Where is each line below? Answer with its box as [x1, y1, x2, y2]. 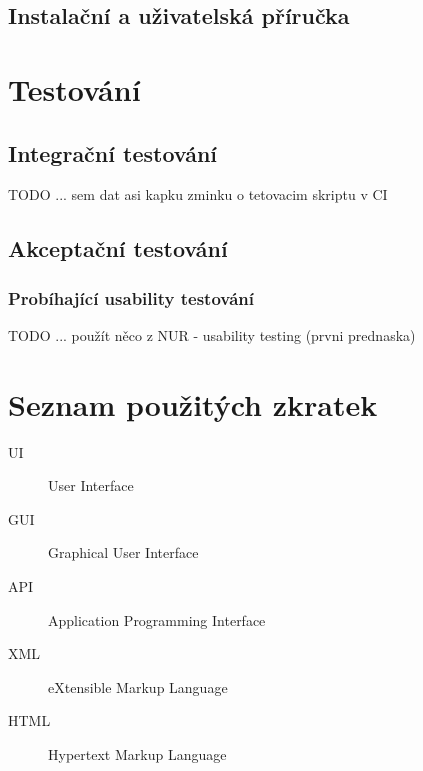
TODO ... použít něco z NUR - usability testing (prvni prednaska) [8, 324, 416, 345]
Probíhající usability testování [8, 285, 254, 310]
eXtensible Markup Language [48, 676, 228, 697]
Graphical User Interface [48, 542, 199, 563]
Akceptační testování [8, 233, 228, 264]
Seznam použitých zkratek [8, 383, 378, 424]
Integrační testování [8, 137, 218, 168]
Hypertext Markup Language [48, 744, 227, 765]
